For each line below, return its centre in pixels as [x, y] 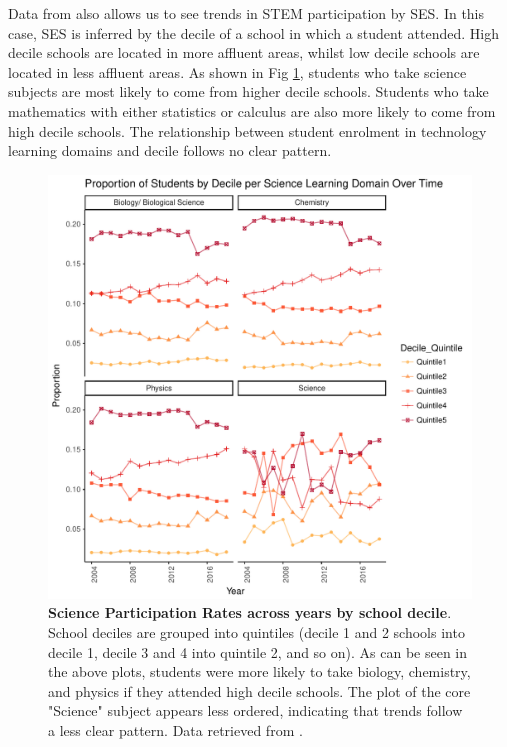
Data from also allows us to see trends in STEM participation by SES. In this [246, 13]
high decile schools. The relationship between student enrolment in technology [247, 130]
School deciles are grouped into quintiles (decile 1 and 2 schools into [256, 631]
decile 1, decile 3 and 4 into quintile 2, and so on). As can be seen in [258, 651]
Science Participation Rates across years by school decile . [250, 612]
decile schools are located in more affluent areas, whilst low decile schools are [244, 52]
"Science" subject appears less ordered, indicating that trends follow [255, 710]
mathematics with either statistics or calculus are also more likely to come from [252, 110]
